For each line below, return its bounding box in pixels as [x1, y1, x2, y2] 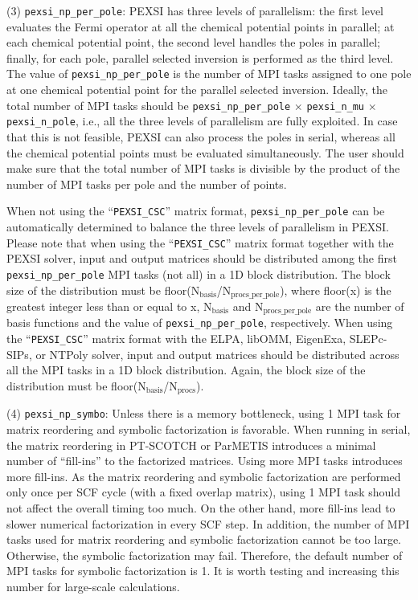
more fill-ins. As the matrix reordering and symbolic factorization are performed [6, 467, 401, 484]
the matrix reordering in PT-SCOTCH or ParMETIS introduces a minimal [6, 436, 376, 453]
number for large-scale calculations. [6, 578, 180, 594]
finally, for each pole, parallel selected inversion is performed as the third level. [6, 49, 394, 66]
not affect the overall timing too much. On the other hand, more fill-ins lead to [6, 500, 395, 516]
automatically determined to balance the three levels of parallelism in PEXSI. [6, 218, 389, 235]
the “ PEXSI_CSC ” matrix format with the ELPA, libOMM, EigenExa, [6, 330, 346, 347]
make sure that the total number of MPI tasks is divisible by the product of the [6, 160, 400, 177]
